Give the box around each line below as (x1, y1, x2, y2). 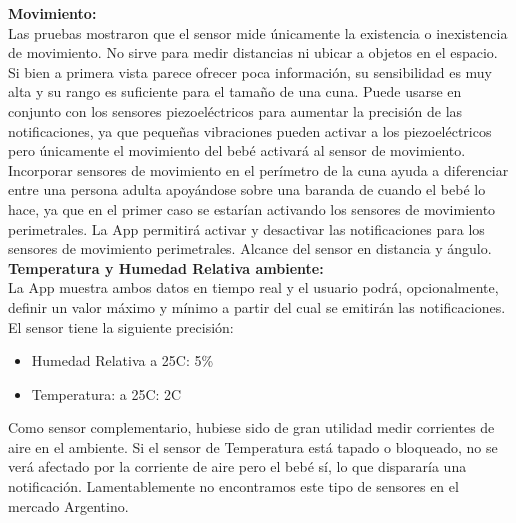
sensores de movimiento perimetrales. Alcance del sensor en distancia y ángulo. (8, 238, 492, 259)
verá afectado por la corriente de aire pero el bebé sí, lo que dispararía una (8, 456, 467, 477)
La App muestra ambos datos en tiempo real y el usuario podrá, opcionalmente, (8, 277, 499, 298)
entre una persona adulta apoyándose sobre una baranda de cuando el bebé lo (8, 179, 486, 200)
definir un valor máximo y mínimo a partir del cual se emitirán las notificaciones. (8, 296, 506, 317)
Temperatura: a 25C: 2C (31, 383, 182, 404)
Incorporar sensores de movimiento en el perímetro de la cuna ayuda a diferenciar (8, 159, 509, 180)
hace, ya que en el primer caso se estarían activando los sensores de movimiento (8, 198, 496, 219)
